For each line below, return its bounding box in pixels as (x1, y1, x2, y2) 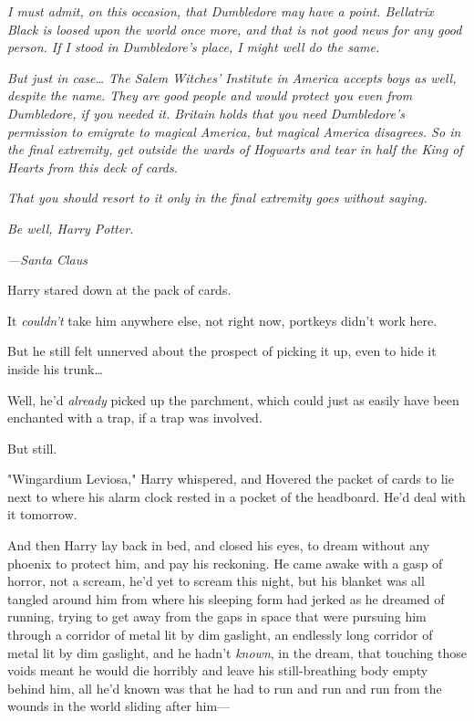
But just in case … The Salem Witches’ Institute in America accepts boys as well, (7, 68, 457, 87)
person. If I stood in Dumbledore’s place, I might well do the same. (7, 37, 380, 57)
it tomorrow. (7, 505, 77, 524)
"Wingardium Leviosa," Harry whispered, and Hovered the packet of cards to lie (7, 469, 454, 488)
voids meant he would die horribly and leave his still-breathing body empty (7, 661, 428, 680)
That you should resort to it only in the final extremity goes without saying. (7, 188, 428, 207)
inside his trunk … (7, 359, 103, 378)
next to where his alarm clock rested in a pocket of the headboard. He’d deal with (7, 486, 466, 506)
